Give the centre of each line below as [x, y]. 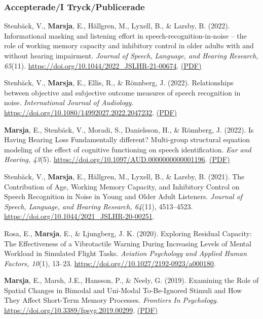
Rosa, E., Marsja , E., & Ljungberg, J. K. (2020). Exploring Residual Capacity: [128, 233]
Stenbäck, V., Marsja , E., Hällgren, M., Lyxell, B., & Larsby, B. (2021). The [124, 176]
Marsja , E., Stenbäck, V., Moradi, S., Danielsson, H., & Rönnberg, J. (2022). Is [129, 129]
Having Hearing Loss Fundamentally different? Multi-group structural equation [127, 139]
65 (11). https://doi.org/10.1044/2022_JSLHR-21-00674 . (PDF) [103, 65]
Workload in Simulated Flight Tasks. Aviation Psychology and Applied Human [126, 253]
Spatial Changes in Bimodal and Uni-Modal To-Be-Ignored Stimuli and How [123, 290]
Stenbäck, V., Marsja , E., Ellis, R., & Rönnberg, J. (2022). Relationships [119, 83]
